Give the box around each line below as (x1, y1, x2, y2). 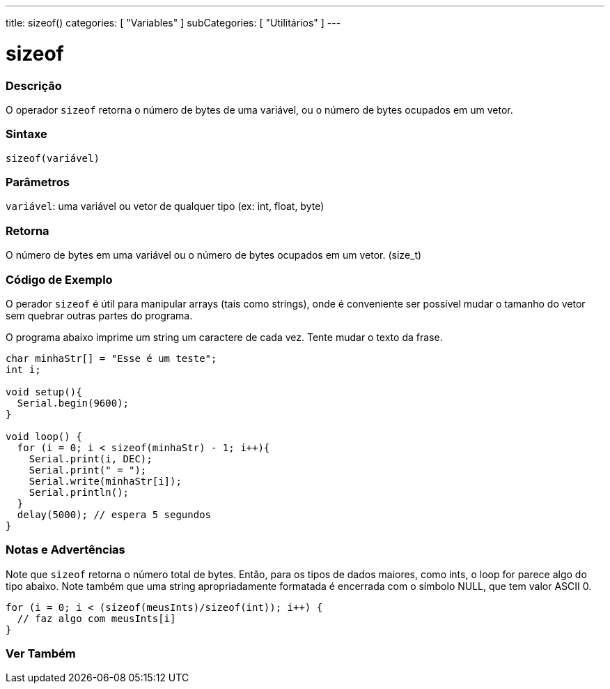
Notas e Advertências (6, 543, 125, 557)
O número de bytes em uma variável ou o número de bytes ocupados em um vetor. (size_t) (6, 249, 422, 262)
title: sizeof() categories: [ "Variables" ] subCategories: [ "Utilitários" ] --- (6, 17, 341, 29)
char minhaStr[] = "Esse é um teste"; (6, 352, 217, 364)
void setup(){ (6, 386, 82, 397)
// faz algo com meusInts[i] (17, 612, 176, 624)
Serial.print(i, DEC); (29, 453, 152, 464)
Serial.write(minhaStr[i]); (29, 475, 182, 487)
